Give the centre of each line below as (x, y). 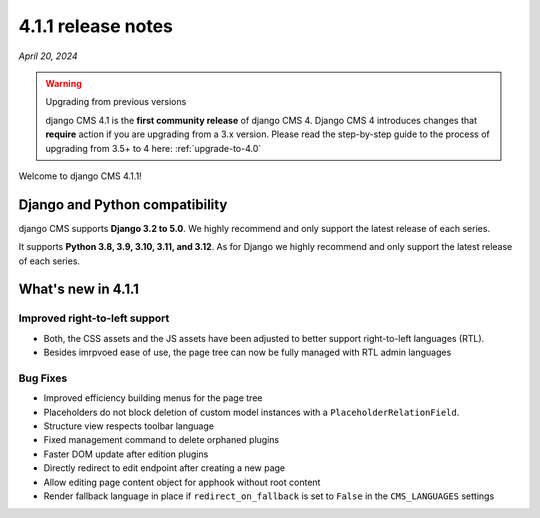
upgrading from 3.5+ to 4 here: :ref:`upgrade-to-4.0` (153, 148)
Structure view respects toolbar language (129, 426)
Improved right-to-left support (94, 318)
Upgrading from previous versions (116, 102)
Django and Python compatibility (123, 204)
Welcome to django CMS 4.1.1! (80, 176)
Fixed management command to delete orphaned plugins (161, 440)
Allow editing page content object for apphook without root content (182, 482)
